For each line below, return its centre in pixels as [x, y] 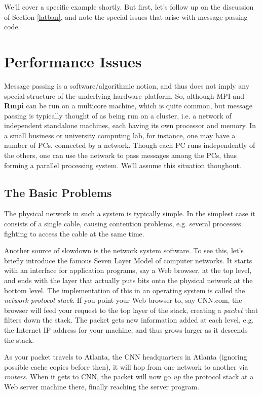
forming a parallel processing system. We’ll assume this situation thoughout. [123, 165]
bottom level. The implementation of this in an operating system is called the [125, 290]
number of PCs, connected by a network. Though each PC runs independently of [130, 145]
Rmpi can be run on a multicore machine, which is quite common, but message [128, 106]
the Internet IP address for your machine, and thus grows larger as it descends [126, 329]
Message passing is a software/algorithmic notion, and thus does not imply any [127, 85]
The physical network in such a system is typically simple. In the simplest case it [130, 213]
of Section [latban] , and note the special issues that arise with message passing [126, 16]
